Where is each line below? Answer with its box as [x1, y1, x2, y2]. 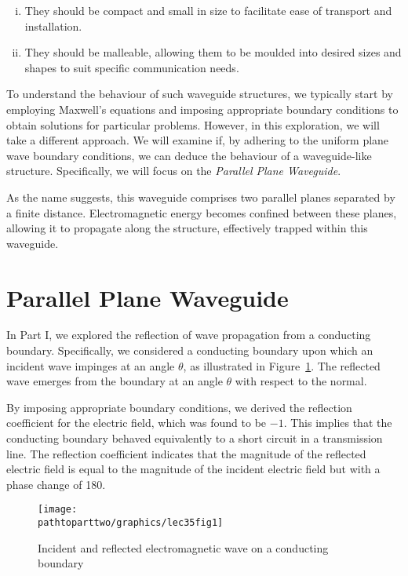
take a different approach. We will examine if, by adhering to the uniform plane [6, 132, 389, 148]
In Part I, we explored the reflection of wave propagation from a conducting [6, 326, 371, 343]
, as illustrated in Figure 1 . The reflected [183, 357, 381, 374]
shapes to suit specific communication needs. [24, 59, 239, 75]
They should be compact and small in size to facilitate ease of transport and [24, 2, 392, 18]
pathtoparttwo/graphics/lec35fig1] [38, 517, 224, 529]
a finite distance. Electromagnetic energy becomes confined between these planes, [6, 204, 397, 221]
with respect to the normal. [235, 373, 367, 389]
